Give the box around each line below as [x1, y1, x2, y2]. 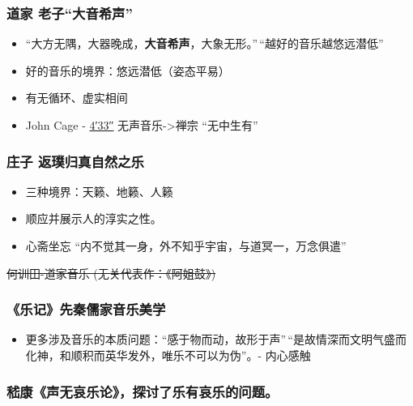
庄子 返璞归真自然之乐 [6, 151, 144, 171]
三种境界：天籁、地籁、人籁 [25, 182, 173, 199]
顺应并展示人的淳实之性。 [25, 210, 162, 227]
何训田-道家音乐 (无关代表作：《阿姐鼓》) [6, 264, 216, 281]
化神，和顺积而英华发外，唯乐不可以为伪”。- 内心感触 [25, 347, 311, 363]
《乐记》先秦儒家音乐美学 [6, 299, 166, 319]
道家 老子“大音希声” [6, 2, 133, 23]
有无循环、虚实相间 [25, 89, 128, 106]
